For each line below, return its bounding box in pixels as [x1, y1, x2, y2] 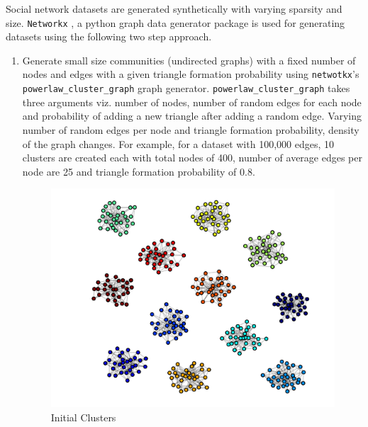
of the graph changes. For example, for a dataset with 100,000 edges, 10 [22, 136, 334, 151]
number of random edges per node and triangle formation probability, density [22, 122, 359, 137]
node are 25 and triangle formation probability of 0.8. [22, 164, 255, 178]
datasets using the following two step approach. [6, 29, 212, 44]
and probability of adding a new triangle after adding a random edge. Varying [22, 108, 362, 123]
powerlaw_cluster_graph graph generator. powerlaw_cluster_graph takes [22, 81, 350, 96]
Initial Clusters [50, 410, 116, 425]
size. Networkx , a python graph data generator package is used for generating [6, 15, 345, 30]
